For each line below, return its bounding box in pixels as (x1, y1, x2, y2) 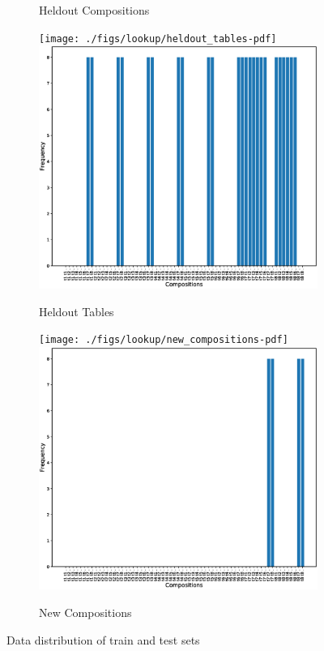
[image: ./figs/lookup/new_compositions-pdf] (39, 334, 288, 346)
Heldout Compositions (39, 2, 150, 18)
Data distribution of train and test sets (6, 631, 200, 648)
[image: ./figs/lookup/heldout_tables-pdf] (39, 32, 277, 45)
